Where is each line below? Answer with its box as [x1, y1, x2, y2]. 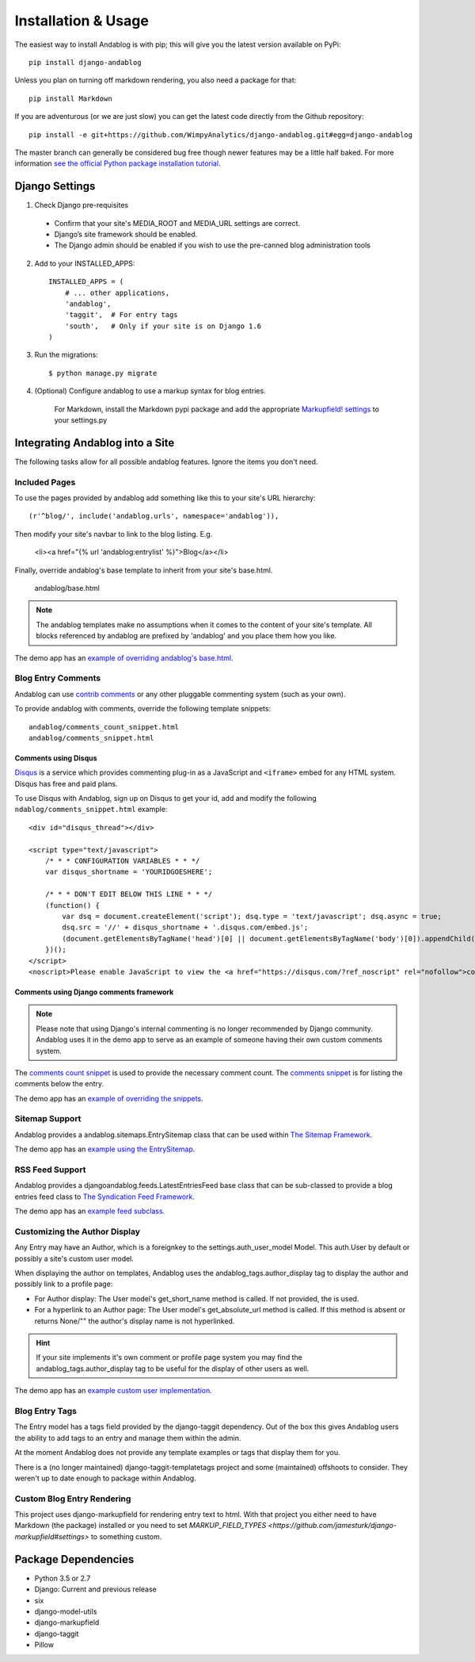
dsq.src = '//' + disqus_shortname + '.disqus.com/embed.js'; [62, 923, 309, 932]
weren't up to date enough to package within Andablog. [14, 1473, 197, 1483]
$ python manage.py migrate [48, 369, 158, 377]
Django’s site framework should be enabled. [54, 229, 198, 239]
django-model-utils [34, 1606, 97, 1616]
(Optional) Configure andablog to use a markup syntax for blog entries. [34, 386, 266, 396]
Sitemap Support [14, 1113, 82, 1124]
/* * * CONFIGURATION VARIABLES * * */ [44, 856, 200, 866]
